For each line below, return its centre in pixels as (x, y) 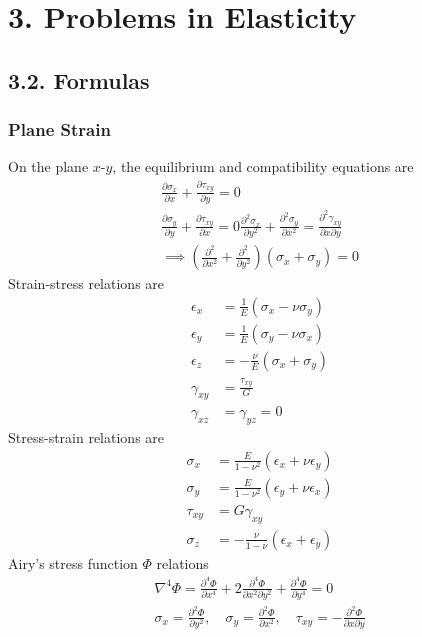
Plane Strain (59, 129)
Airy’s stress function (73, 562)
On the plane (48, 166)
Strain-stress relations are (86, 283)
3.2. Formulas (79, 79)
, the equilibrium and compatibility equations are (263, 166)
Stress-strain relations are (86, 437)
